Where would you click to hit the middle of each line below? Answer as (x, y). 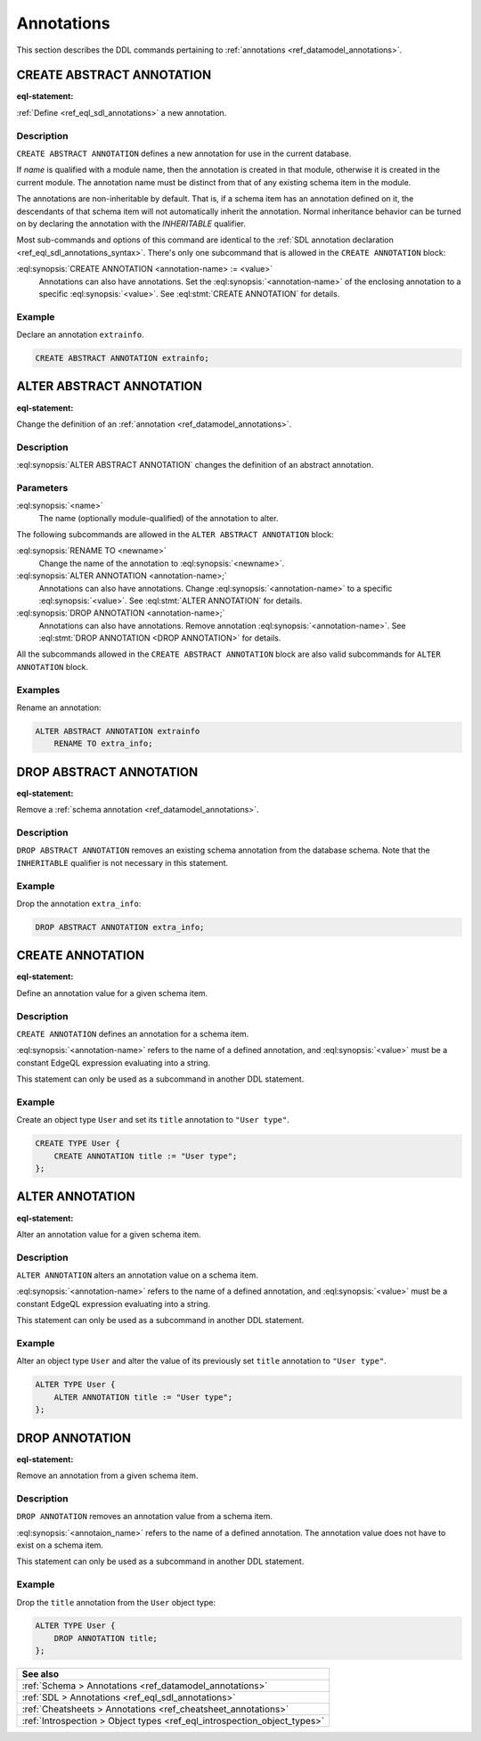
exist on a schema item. (60, 1545)
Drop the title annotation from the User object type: (116, 1602)
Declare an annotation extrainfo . (80, 335)
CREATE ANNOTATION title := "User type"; (146, 1156)
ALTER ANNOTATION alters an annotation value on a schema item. (137, 1275)
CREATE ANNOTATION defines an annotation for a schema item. (133, 1034)
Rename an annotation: (59, 707)
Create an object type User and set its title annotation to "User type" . (153, 1120)
